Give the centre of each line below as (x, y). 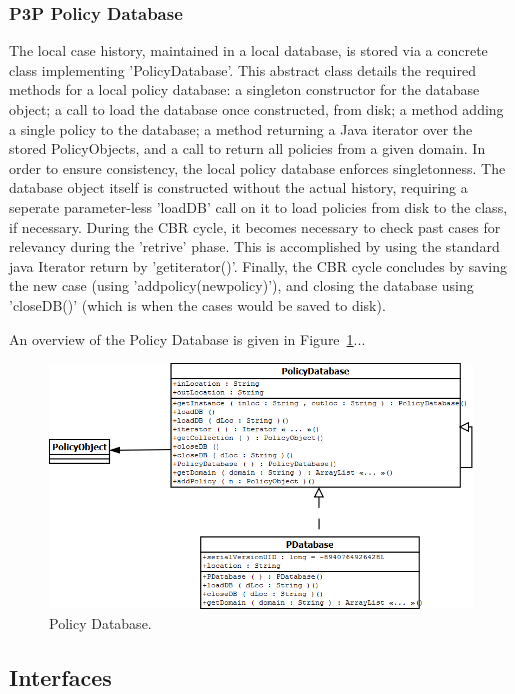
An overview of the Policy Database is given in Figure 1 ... (187, 338)
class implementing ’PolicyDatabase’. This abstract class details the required (242, 69)
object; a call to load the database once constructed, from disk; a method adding (256, 109)
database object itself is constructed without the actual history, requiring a (238, 187)
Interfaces (60, 676)
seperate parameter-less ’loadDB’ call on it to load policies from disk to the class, (258, 206)
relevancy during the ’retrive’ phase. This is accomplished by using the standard (254, 246)
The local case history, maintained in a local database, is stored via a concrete (248, 50)
